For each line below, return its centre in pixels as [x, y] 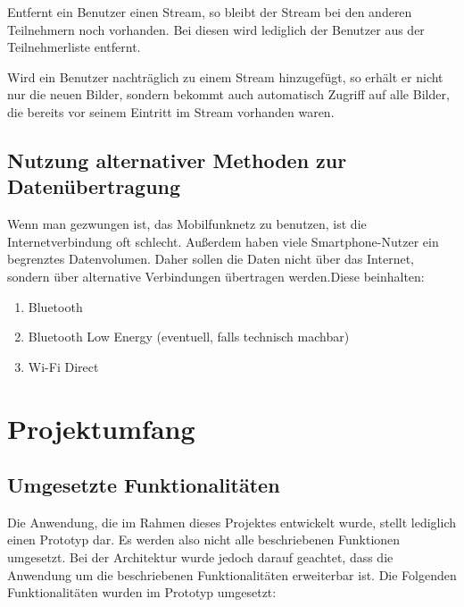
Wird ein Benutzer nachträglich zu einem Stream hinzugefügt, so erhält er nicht [225, 76]
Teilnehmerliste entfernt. [74, 47]
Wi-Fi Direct [63, 366]
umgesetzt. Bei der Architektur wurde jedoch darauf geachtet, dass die [200, 557]
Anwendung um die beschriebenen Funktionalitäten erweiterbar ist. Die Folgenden [232, 574]
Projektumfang [101, 428]
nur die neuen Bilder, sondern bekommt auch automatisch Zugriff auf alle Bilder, [228, 94]
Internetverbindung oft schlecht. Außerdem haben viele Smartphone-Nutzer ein [223, 241]
